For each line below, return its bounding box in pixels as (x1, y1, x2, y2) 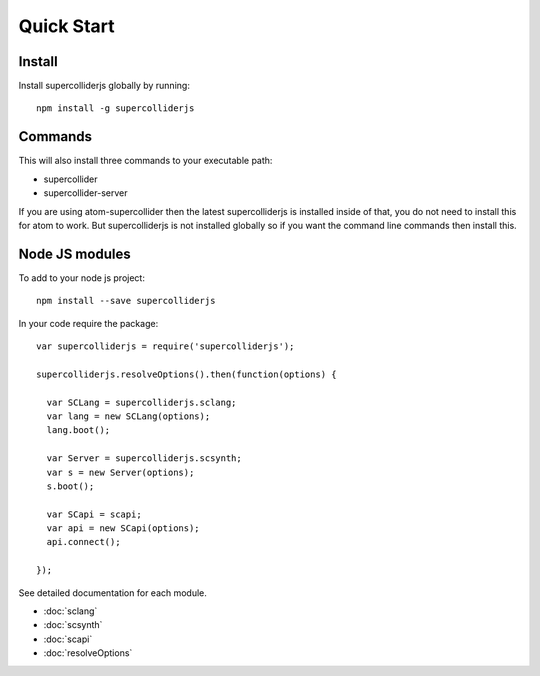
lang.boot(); (46, 425, 111, 436)
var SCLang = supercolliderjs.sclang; (46, 396, 237, 408)
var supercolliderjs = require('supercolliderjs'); (36, 341, 295, 352)
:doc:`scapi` (43, 633, 93, 645)
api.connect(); (46, 536, 121, 548)
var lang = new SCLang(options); (46, 410, 211, 422)
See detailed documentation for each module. (18, 586, 207, 599)
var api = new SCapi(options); (46, 523, 200, 534)
